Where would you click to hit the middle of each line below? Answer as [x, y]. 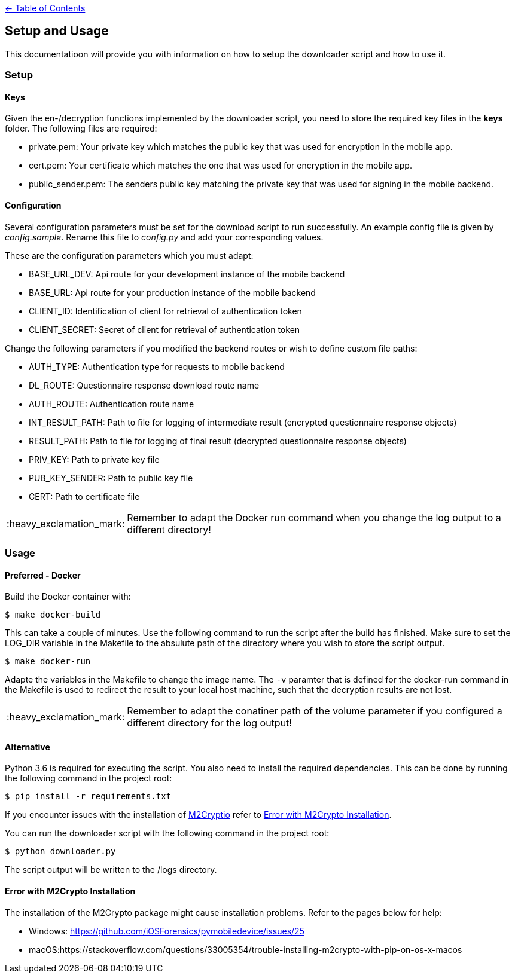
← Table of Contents [45, 8]
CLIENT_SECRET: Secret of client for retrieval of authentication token [164, 329]
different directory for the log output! [209, 723]
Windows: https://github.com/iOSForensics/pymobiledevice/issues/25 [167, 931]
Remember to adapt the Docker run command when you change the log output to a [314, 517]
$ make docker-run [48, 661]
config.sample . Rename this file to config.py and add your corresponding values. [164, 237]
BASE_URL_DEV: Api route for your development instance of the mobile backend [187, 274]
